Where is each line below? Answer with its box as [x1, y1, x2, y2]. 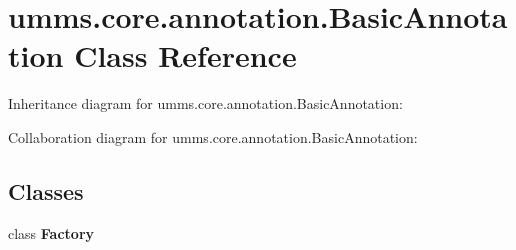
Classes [8, 175, 84, 206]
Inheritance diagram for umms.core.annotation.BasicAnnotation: [8, 93, 403, 114]
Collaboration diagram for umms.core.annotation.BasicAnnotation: [8, 126, 418, 147]
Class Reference [74, 35, 297, 76]
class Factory [8, 222, 95, 243]
